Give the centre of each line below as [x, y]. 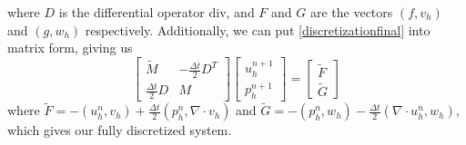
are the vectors [351, 12]
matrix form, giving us [70, 48]
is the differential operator [132, 12]
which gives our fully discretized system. [120, 130]
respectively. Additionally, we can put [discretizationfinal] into [258, 29]
